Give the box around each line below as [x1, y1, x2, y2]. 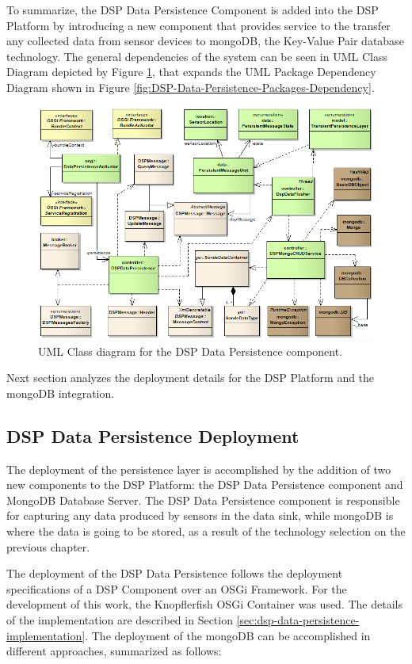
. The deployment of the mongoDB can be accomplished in [85, 627, 371, 643]
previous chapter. [6, 538, 90, 555]
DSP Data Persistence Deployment [6, 423, 299, 448]
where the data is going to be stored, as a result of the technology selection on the [6, 523, 406, 540]
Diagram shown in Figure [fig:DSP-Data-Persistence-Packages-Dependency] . [6, 78, 375, 95]
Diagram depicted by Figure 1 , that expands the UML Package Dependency [6, 63, 376, 80]
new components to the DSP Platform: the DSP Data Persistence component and [6, 476, 403, 493]
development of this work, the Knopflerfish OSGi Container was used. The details [6, 596, 402, 612]
